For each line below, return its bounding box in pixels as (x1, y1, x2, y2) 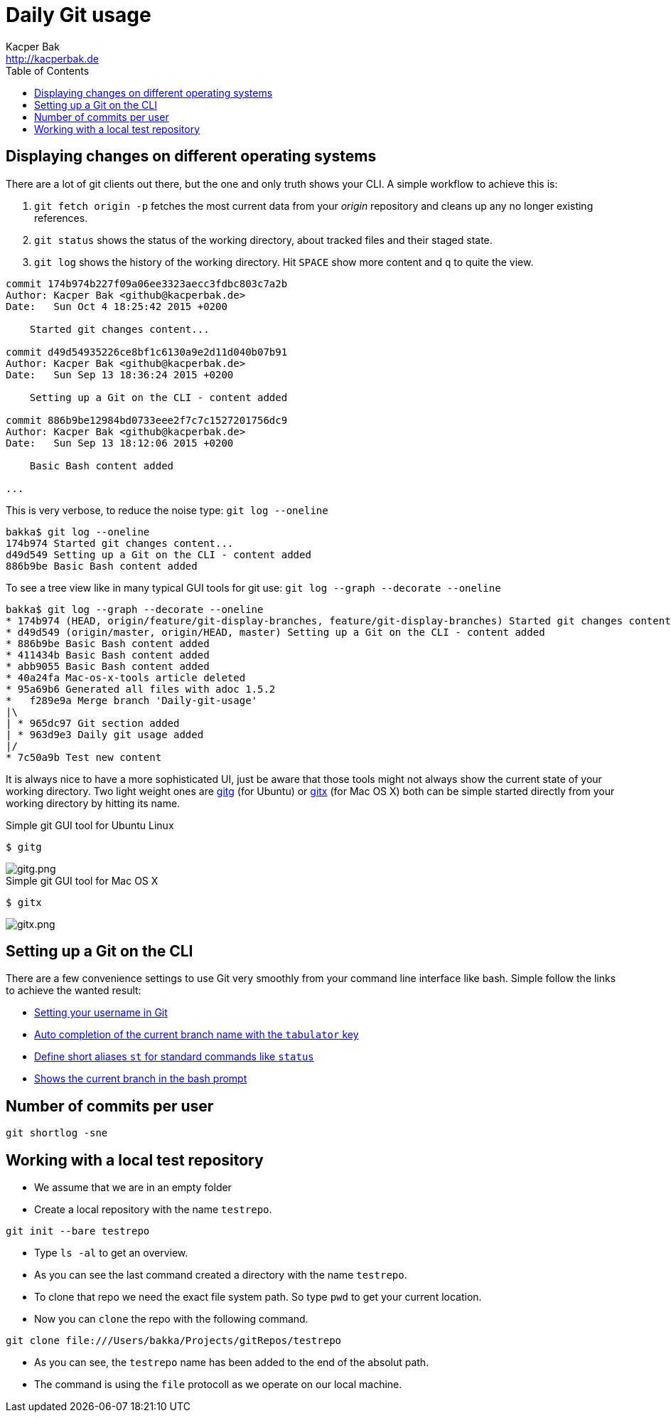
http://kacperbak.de (6, 52, 99, 65)
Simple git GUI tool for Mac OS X (6, 874, 159, 887)
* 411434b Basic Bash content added (6, 649, 210, 661)
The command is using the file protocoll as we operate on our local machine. (34, 1378, 402, 1391)
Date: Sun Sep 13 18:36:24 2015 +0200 (6, 368, 234, 380)
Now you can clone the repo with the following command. (34, 1313, 308, 1326)
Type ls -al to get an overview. (34, 1247, 188, 1259)
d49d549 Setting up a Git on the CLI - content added (6, 548, 311, 560)
